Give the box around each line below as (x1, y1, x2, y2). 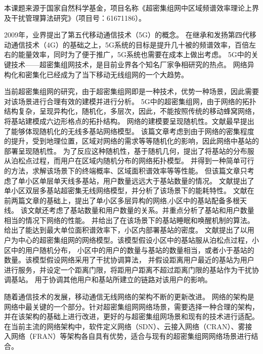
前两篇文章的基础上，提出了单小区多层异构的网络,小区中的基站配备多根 (4, 195, 240, 205)
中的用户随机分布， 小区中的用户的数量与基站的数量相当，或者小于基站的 (11, 244, 254, 255)
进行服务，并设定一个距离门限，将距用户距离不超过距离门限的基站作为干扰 (4, 264, 252, 275)
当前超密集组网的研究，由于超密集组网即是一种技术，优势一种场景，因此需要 (4, 86, 259, 97)
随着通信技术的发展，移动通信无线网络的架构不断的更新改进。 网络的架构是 (4, 291, 254, 302)
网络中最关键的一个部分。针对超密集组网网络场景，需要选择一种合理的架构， (4, 301, 259, 312)
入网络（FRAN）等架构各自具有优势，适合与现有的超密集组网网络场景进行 (4, 331, 251, 341)
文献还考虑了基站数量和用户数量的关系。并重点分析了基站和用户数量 (27, 205, 254, 215)
